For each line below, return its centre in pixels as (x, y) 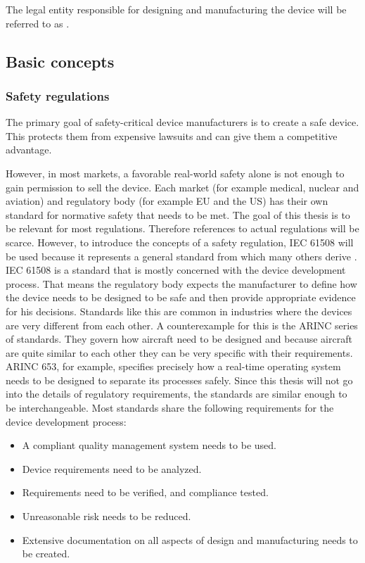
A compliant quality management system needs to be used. (149, 445)
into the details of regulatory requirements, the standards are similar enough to (177, 394)
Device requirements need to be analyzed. (112, 468)
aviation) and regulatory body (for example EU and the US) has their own (167, 201)
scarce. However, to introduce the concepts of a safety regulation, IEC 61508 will (180, 242)
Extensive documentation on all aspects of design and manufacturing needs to (190, 539)
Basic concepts (60, 61)
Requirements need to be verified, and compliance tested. (145, 492)
